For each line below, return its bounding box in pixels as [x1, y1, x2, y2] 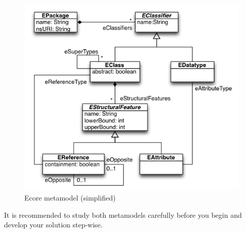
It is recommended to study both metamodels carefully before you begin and [4, 209, 242, 220]
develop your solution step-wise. [4, 219, 103, 230]
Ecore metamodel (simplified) [24, 192, 116, 203]
